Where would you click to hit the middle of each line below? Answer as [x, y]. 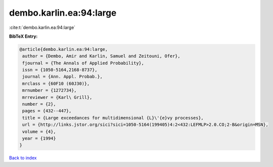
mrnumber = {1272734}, [50, 90]
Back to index [23, 158]
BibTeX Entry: [23, 36]
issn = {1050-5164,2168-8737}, [60, 70]
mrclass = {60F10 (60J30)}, [56, 83]
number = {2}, [39, 104]
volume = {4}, [39, 131]
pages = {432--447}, [47, 111]
